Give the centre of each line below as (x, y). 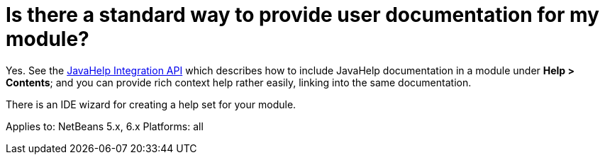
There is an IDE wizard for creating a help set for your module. (151, 104)
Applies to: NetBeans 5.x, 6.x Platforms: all (105, 126)
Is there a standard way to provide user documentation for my (302, 15)
